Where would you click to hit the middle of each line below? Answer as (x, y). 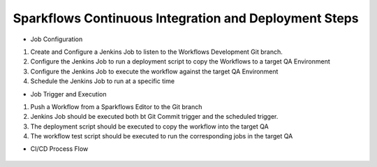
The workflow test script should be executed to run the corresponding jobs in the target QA (162, 136)
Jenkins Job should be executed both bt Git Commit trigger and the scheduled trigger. (154, 117)
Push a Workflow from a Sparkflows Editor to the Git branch (116, 107)
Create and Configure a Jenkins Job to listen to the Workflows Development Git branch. (156, 52)
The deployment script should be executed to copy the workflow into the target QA (149, 126)
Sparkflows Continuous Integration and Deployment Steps (186, 18)
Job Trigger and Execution (68, 94)
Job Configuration (57, 39)
